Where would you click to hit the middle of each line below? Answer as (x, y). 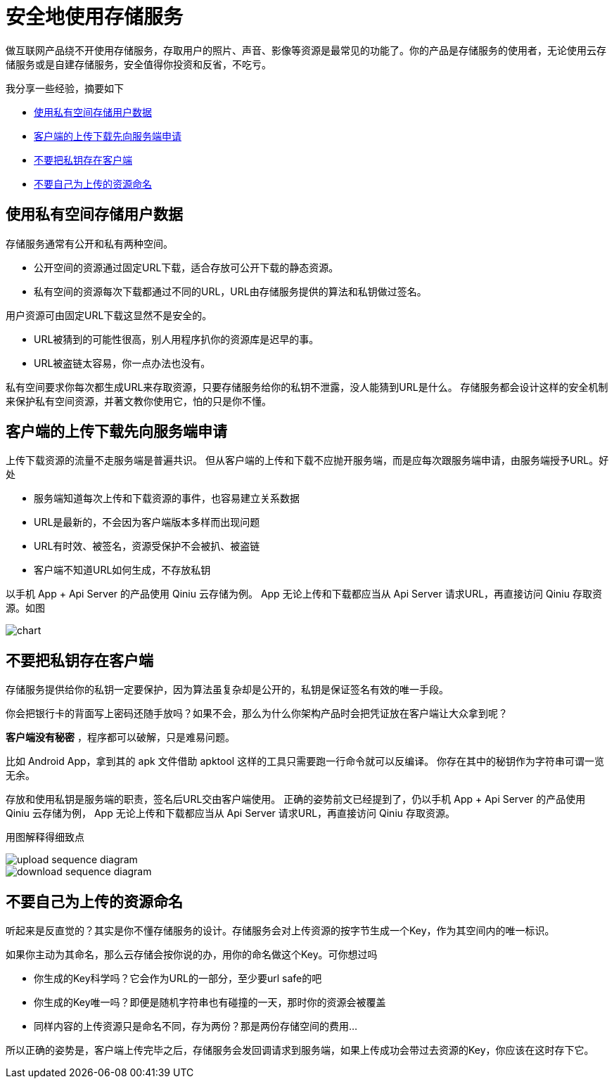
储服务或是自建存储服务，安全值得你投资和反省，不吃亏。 (139, 64)
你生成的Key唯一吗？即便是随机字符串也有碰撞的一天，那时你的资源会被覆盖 (210, 1002)
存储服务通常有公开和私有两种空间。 (89, 243)
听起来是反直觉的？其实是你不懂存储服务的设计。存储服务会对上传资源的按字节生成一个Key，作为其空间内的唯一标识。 (280, 931)
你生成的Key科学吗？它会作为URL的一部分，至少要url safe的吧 (178, 979)
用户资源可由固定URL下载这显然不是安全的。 (109, 315)
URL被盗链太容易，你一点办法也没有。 (122, 363)
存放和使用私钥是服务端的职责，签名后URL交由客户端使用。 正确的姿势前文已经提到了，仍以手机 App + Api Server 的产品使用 (296, 799)
